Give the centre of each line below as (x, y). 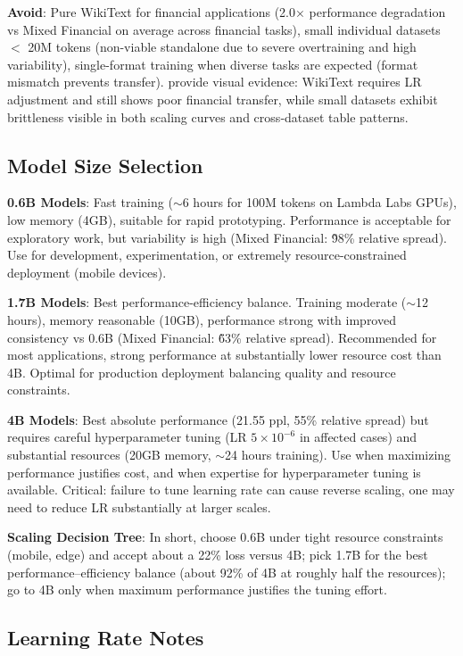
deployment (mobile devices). (87, 272)
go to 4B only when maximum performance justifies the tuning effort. (197, 590)
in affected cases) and (358, 437)
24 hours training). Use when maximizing (338, 455)
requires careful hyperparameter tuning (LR (127, 437)
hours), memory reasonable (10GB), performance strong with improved (202, 319)
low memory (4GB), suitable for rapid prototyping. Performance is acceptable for (229, 219)
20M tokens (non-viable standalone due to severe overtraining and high (222, 47)
